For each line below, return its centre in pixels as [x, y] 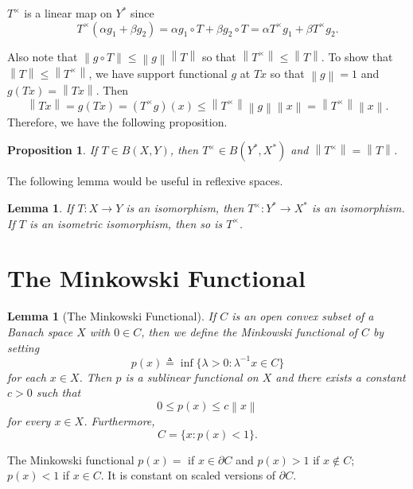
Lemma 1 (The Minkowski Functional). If [112, 316]
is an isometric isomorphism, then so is [126, 223]
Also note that [43, 56]
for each [27, 376]
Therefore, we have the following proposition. [117, 121]
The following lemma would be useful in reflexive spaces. [145, 181]
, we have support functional [158, 73]
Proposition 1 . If [53, 150]
